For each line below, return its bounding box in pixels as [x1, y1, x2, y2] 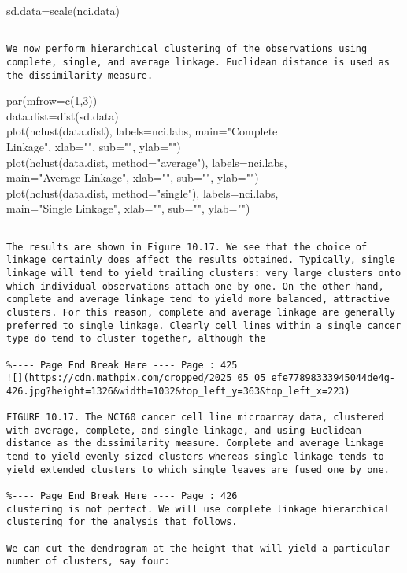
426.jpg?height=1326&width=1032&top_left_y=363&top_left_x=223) [6, 385, 350, 397]
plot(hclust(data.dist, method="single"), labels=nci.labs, [6, 184, 279, 201]
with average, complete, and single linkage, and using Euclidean [6, 424, 362, 436]
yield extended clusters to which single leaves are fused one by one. [6, 464, 390, 475]
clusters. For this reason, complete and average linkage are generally [6, 306, 395, 318]
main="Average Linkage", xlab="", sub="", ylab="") [6, 169, 259, 186]
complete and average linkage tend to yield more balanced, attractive [6, 294, 390, 305]
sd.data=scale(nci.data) [6, 2, 120, 18]
